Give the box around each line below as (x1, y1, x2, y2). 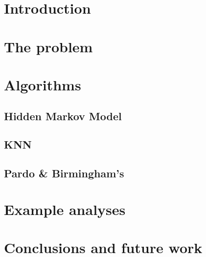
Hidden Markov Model (4, 108, 122, 123)
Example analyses (4, 199, 126, 219)
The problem (4, 36, 93, 56)
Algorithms (4, 74, 81, 94)
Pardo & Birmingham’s (4, 166, 124, 181)
